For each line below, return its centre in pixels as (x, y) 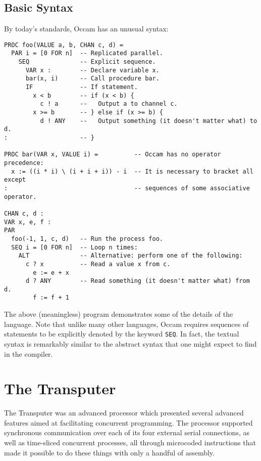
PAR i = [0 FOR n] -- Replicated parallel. (87, 53)
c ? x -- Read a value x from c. (98, 264)
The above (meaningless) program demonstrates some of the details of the (119, 314)
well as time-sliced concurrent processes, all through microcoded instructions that (130, 443)
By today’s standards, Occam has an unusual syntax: (86, 29)
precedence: (24, 163)
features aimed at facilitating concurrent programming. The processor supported (128, 422)
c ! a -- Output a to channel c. (109, 104)
